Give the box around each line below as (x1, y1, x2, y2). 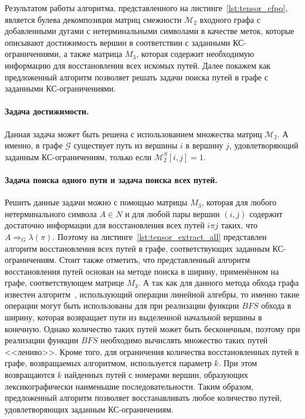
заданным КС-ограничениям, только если (5, 150, 152, 163)
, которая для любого (201, 196, 277, 208)
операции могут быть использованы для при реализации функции (5, 299, 239, 312)
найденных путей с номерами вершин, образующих (64, 369, 249, 381)
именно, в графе (5, 139, 63, 151)
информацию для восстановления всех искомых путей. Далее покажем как (5, 59, 271, 71)
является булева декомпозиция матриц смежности (5, 13, 182, 25)
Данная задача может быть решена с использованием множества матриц (5, 127, 262, 140)
